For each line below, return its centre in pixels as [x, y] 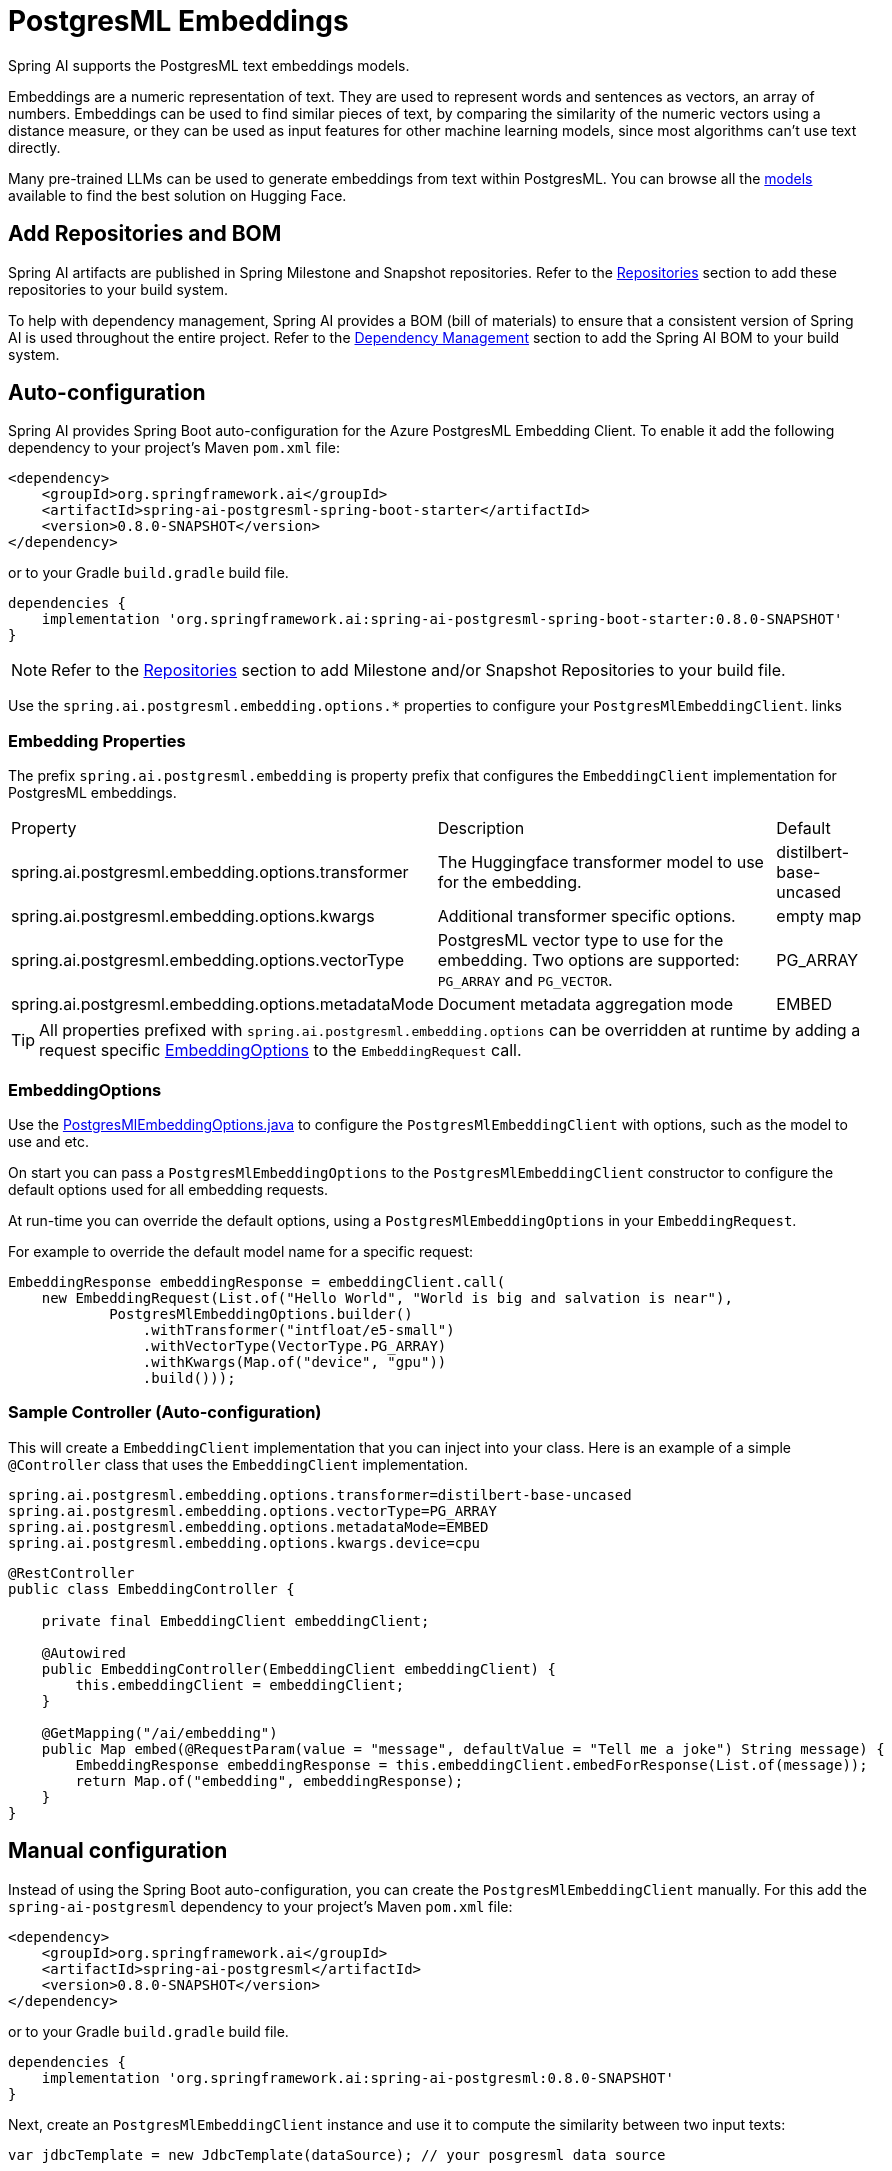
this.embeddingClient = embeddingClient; [240, 1684]
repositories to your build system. [118, 289]
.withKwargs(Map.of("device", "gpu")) [294, 1361]
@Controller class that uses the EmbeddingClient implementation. [238, 1464]
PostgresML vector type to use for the [580, 940]
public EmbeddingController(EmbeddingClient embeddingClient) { [298, 1668]
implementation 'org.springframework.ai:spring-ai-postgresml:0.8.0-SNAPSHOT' [357, 2077]
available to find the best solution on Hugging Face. [177, 195]
